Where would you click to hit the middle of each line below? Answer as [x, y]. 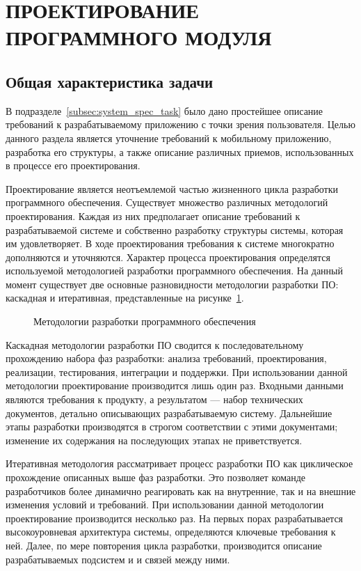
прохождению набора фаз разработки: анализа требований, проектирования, [166, 358]
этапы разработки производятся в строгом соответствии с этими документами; [172, 427]
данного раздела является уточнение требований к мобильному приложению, [169, 138]
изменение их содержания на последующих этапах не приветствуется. [154, 440]
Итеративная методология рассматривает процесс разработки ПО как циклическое [179, 463]
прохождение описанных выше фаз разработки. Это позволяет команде [156, 477]
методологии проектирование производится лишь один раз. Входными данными [175, 385]
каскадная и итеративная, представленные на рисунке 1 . [125, 298]
